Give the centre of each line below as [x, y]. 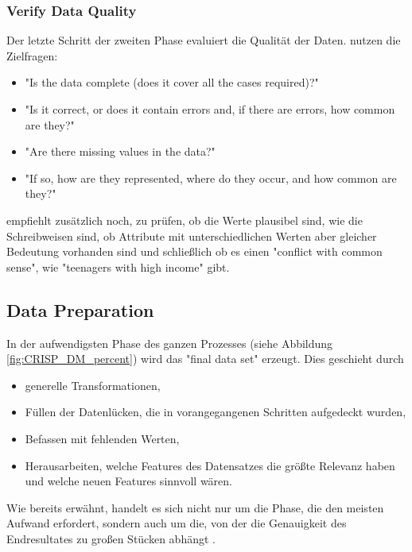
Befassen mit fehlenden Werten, [102, 438]
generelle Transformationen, [93, 385]
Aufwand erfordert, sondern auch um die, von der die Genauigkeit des [177, 523]
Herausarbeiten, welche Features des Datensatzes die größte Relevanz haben [210, 465]
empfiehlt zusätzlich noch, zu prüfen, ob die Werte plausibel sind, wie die [185, 220]
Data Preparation [80, 309]
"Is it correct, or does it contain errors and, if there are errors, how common [210, 109]
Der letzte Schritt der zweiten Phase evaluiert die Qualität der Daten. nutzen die [204, 40]
